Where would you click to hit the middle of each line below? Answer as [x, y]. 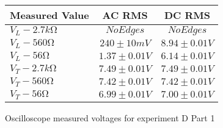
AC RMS [125, 15]
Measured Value [49, 15]
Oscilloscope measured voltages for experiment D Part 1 [110, 117]
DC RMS [187, 15]
